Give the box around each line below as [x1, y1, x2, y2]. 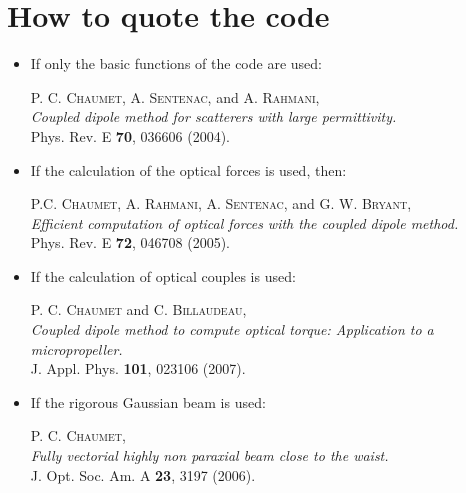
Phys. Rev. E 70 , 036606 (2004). [30, 125, 230, 146]
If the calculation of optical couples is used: [30, 265, 296, 286]
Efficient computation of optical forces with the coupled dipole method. [30, 212, 459, 233]
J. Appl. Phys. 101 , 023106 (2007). [30, 358, 246, 379]
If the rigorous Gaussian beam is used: [30, 391, 266, 412]
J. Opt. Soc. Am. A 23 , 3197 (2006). [30, 464, 256, 485]
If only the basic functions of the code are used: [30, 53, 322, 74]
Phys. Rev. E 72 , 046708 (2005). [30, 232, 230, 253]
